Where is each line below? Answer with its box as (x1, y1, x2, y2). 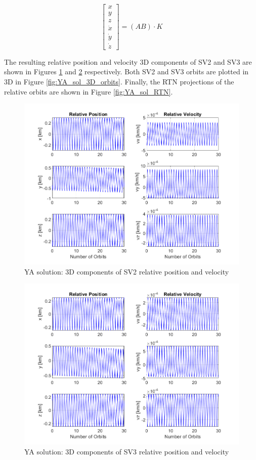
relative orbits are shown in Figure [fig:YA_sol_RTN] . (4, 86, 173, 97)
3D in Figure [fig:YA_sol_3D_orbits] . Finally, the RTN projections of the (4, 76, 234, 87)
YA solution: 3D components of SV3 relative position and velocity (24, 446, 229, 456)
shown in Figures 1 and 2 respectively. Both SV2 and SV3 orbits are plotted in (4, 66, 249, 77)
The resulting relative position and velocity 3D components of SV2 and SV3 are (4, 56, 252, 67)
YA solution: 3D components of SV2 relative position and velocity (24, 266, 229, 277)
